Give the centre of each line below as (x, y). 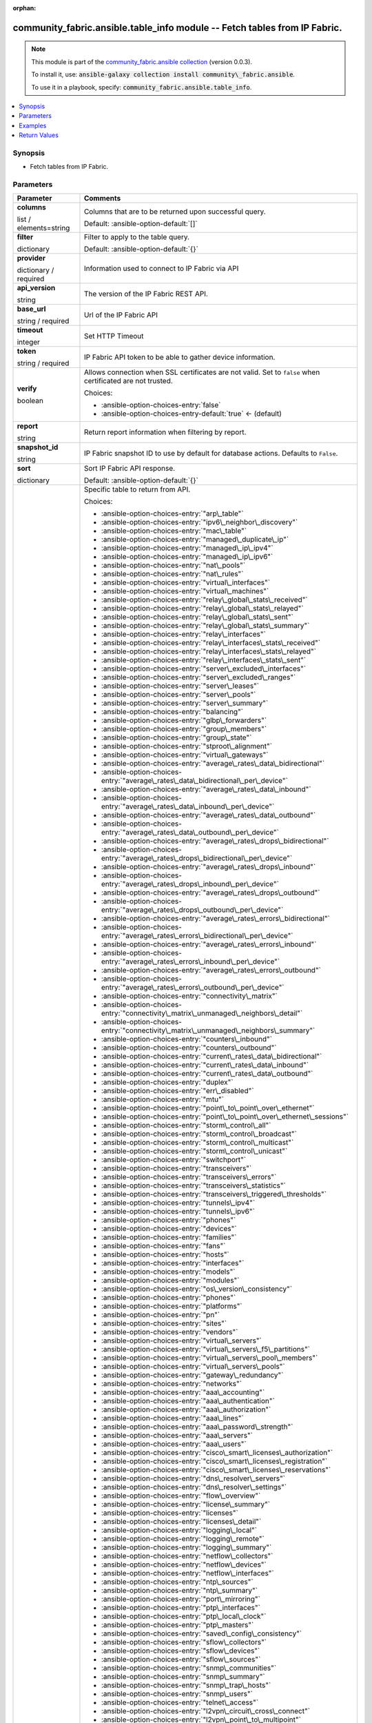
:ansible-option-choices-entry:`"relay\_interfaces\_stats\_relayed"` (209, 651)
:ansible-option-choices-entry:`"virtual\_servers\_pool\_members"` (209, 1358)
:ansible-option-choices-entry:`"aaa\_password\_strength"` (197, 1427)
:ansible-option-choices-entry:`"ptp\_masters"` (177, 1625)
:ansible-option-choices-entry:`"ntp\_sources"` (177, 1582)
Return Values (39, 135)
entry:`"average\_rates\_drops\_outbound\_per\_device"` (192, 910)
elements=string (43, 228)
